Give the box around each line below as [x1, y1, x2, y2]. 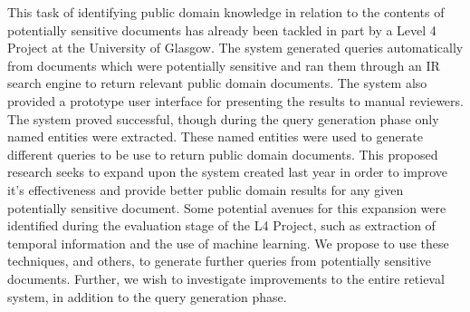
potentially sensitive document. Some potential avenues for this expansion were [7, 198, 446, 217]
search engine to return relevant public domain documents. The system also [7, 73, 427, 93]
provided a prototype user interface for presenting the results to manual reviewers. [7, 91, 464, 110]
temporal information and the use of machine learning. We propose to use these [7, 233, 449, 252]
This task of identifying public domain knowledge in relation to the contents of [7, 3, 445, 21]
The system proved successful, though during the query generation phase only [7, 109, 439, 128]
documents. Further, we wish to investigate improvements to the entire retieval [7, 268, 445, 288]
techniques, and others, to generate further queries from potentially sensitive [7, 251, 432, 270]
